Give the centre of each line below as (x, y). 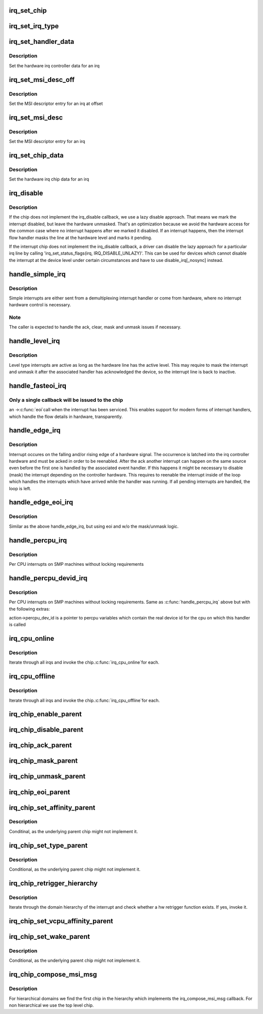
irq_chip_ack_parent (40, 746)
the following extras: (29, 609)
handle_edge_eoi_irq (41, 502)
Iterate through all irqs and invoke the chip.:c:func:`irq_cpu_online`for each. (84, 662)
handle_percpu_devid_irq (48, 578)
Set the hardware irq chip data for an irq (49, 179)
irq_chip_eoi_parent (40, 792)
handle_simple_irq (37, 274)
